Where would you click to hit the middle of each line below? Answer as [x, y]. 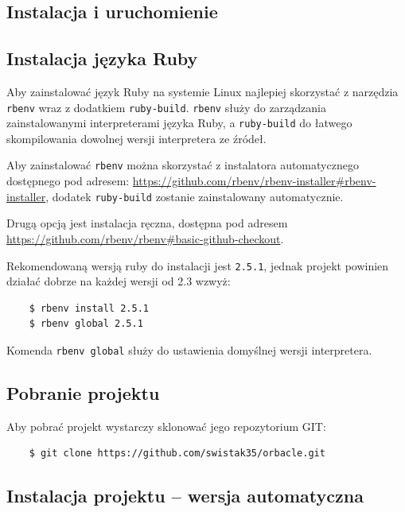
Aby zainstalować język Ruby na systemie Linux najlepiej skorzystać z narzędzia [202, 91]
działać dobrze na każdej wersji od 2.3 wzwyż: [119, 281]
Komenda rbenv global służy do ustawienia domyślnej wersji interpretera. [189, 350]
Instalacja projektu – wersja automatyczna [185, 496]
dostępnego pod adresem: [68, 181]
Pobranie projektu [83, 393]
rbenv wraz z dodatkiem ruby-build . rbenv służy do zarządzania [166, 107]
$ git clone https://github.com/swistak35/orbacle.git [177, 454]
